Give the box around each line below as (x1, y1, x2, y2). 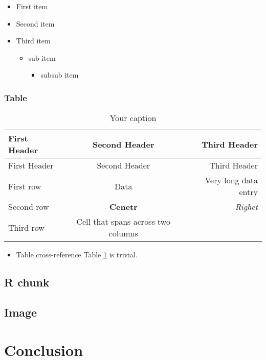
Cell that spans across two (76, 215, 170, 228)
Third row (8, 221, 45, 233)
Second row (8, 201, 49, 213)
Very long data (205, 174, 258, 186)
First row (8, 180, 41, 192)
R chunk (4, 274, 50, 290)
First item (16, 1, 48, 11)
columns (108, 227, 138, 239)
